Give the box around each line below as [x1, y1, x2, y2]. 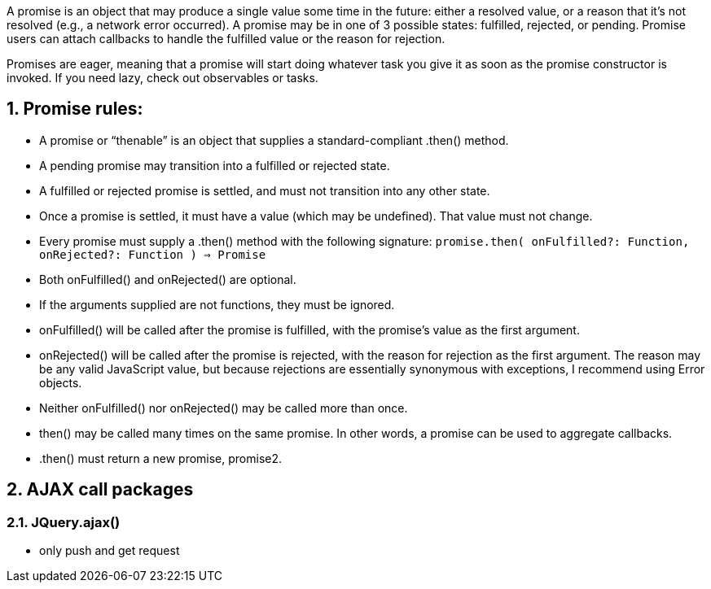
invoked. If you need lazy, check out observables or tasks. [7, 71, 318, 85]
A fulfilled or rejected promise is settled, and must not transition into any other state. [39, 183, 490, 198]
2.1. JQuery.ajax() [7, 513, 121, 530]
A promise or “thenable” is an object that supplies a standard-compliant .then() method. [39, 133, 509, 147]
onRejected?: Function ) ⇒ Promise [39, 247, 266, 261]
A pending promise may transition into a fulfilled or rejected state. [39, 158, 390, 172]
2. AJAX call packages [7, 479, 194, 500]
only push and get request [39, 543, 180, 558]
